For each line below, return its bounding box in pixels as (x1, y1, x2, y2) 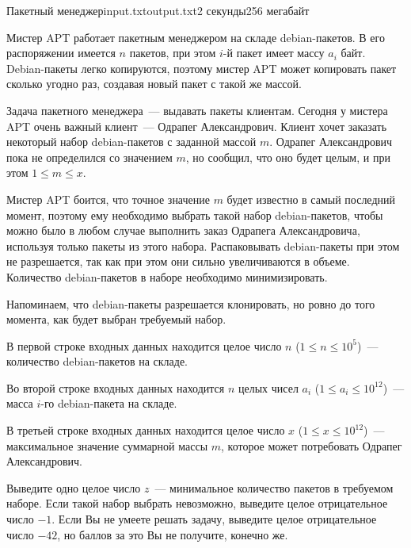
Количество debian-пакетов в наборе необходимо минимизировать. (6, 268, 328, 285)
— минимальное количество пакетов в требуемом (154, 479, 394, 496)
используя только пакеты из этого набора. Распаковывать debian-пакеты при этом (6, 237, 400, 254)
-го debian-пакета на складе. (40, 395, 177, 412)
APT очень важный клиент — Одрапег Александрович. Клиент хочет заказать (6, 117, 387, 134)
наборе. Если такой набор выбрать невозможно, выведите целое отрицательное (6, 495, 388, 512)
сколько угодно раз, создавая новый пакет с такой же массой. (6, 75, 302, 92)
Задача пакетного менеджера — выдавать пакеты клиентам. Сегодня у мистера (6, 102, 388, 118)
